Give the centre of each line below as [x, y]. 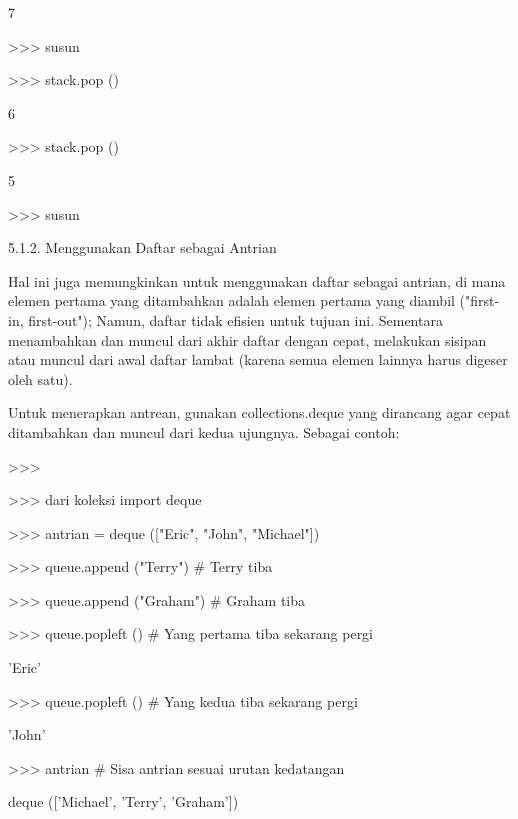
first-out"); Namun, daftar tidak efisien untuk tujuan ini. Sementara [235, 319]
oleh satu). [40, 378]
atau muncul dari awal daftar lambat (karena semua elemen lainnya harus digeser [258, 359]
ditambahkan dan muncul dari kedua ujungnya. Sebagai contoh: [204, 431]
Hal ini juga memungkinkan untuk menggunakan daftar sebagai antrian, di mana [257, 280]
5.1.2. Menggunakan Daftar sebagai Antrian [142, 247]
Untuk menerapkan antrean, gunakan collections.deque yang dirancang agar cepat [259, 412]
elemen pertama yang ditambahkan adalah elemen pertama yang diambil [231, 300]
